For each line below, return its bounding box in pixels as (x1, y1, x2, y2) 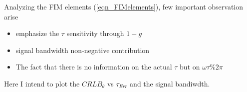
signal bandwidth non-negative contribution (15, 44, 150, 55)
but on (180, 61, 200, 72)
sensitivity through (66, 28, 124, 38)
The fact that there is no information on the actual (15, 61, 172, 72)
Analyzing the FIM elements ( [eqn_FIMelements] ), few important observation (4, 1, 244, 11)
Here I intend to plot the (4, 78, 80, 88)
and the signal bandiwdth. (130, 78, 210, 88)
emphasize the (15, 28, 59, 38)
